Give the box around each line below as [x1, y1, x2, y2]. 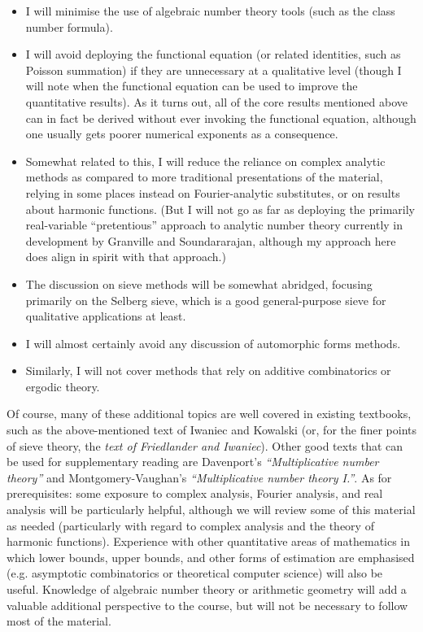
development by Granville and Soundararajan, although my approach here [25, 232, 396, 249]
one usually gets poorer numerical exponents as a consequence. [25, 125, 338, 142]
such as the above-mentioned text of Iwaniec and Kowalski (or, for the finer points [7, 421, 417, 438]
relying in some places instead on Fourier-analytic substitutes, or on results [25, 184, 400, 201]
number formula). [25, 18, 113, 35]
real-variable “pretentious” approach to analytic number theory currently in [25, 216, 403, 233]
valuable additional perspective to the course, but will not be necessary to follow [7, 596, 408, 613]
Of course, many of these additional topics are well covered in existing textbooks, [7, 405, 412, 422]
